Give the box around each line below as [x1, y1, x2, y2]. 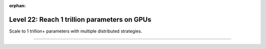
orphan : [9, 3, 26, 8]
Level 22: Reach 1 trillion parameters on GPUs [9, 15, 152, 24]
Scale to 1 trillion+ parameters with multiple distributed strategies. [9, 28, 142, 34]
